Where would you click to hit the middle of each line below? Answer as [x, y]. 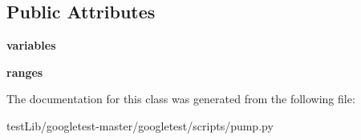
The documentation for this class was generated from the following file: [181, 99]
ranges [25, 72]
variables [31, 45]
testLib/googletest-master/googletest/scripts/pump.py [140, 125]
